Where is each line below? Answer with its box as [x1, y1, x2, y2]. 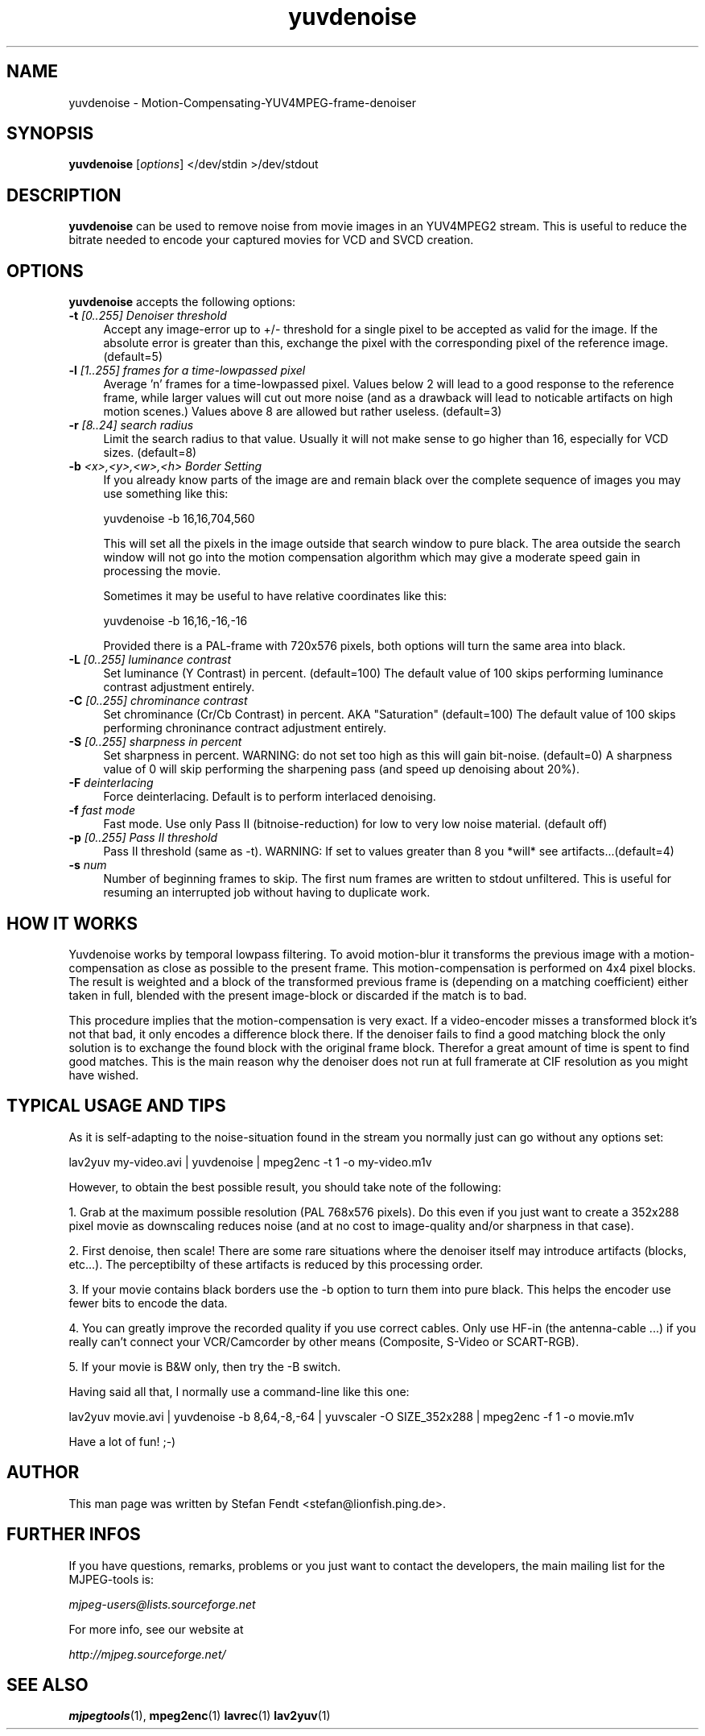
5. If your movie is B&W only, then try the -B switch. [68, 1359, 341, 1373]
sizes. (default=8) [103, 445, 197, 460]
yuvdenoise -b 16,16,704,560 [103, 512, 255, 526]
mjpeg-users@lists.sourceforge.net [68, 1597, 256, 1611]
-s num [68, 858, 107, 872]
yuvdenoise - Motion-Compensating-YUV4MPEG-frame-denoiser [68, 95, 417, 110]
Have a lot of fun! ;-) [68, 1434, 176, 1448]
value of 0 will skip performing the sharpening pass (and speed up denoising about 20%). [103, 762, 580, 777]
